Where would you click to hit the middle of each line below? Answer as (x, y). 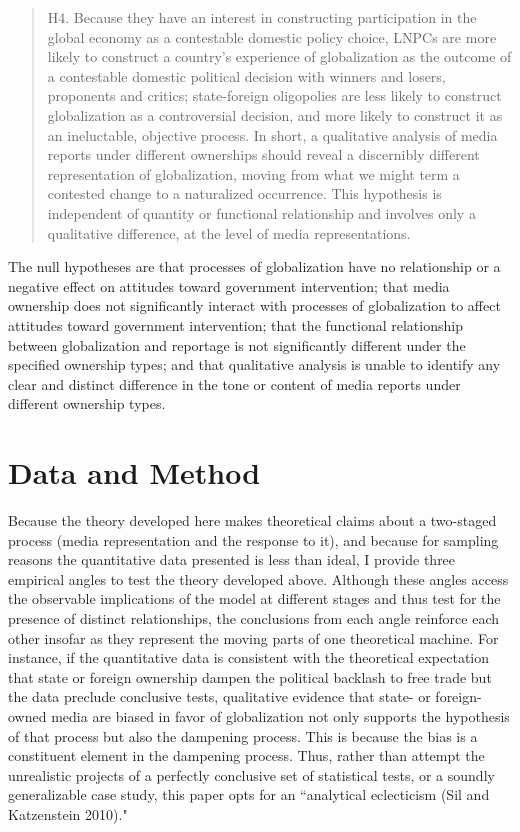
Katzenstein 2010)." (68, 813)
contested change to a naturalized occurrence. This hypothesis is (244, 193)
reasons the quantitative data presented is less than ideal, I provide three (232, 559)
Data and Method (134, 472)
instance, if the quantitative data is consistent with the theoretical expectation (249, 657)
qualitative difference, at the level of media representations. (229, 232)
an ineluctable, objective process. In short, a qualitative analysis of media (272, 134)
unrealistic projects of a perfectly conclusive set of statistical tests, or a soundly (251, 774)
